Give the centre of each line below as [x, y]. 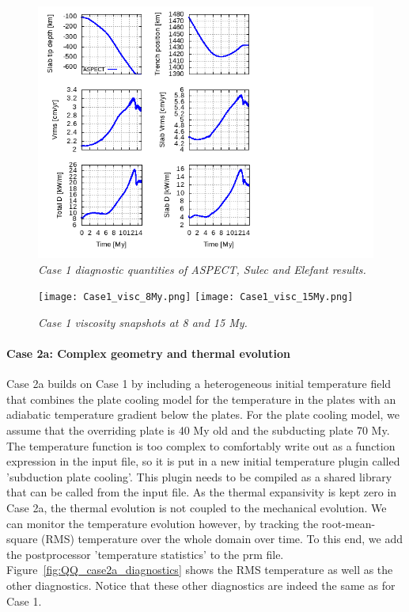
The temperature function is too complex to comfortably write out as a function [201, 445]
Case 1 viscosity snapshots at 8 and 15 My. [143, 322]
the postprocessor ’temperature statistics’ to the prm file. [145, 554]
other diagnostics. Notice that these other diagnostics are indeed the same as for [201, 585]
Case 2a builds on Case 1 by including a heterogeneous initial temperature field [199, 384]
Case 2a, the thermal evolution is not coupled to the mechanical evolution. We [197, 507]
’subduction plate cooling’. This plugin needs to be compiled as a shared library [199, 476]
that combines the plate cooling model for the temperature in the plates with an [201, 399]
